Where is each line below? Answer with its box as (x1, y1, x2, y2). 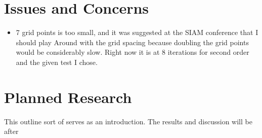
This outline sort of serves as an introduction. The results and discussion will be (4, 116, 252, 126)
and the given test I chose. (16, 56, 98, 67)
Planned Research (4, 86, 132, 107)
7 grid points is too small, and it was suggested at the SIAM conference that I (16, 27, 258, 38)
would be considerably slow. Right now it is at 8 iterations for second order (16, 47, 249, 57)
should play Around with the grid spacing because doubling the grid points (16, 37, 249, 47)
